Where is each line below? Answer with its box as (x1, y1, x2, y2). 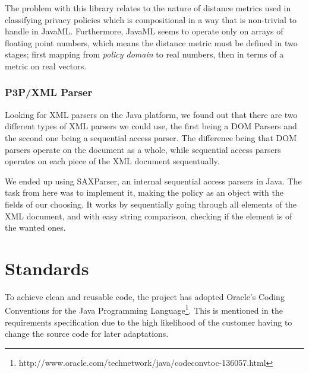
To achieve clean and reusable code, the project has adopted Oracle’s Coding (5, 290, 285, 302)
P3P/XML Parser (5, 85, 93, 100)
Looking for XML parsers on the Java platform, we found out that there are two (5, 108, 298, 120)
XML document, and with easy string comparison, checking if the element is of (5, 209, 292, 222)
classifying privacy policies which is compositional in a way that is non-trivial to (5, 13, 297, 25)
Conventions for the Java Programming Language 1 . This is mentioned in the (5, 302, 283, 317)
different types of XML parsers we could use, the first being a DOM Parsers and (5, 120, 297, 132)
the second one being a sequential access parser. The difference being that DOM (5, 131, 297, 144)
